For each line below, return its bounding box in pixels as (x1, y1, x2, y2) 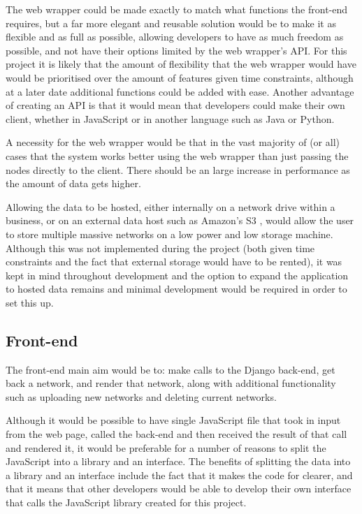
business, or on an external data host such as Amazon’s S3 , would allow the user (6, 213, 354, 228)
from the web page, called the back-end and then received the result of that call (6, 427, 347, 441)
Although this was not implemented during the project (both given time (6, 240, 315, 255)
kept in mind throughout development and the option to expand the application (6, 267, 349, 282)
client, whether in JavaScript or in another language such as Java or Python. (6, 111, 335, 126)
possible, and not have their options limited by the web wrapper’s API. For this (6, 43, 347, 57)
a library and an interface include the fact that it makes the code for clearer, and (6, 467, 353, 482)
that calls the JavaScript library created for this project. (6, 495, 247, 510)
